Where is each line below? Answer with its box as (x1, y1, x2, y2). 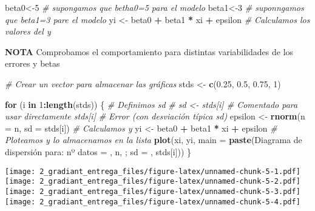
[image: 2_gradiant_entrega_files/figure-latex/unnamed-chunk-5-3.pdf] (5, 187, 300, 196)
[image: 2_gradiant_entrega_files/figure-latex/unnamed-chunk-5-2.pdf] (5, 177, 300, 186)
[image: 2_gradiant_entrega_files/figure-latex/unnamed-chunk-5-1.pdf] (5, 167, 300, 176)
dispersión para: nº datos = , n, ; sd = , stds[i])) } (5, 145, 192, 158)
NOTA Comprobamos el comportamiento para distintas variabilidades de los (5, 45, 294, 58)
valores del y (5, 25, 51, 38)
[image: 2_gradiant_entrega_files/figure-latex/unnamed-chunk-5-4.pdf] (5, 197, 300, 206)
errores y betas (5, 57, 60, 70)
